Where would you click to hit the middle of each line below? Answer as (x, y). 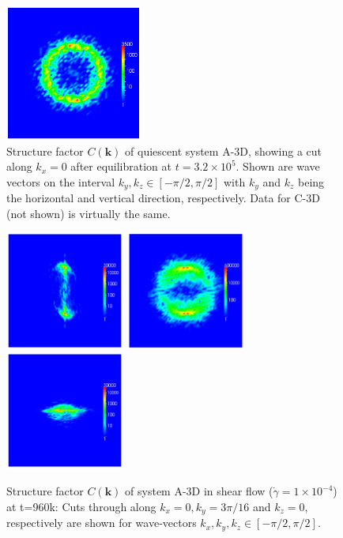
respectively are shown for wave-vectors (102, 523)
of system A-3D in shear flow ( (199, 491)
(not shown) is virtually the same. (89, 213)
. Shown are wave (278, 166)
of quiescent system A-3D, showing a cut (224, 150)
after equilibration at (121, 166)
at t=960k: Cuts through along (81, 506)
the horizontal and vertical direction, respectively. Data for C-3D (163, 198)
